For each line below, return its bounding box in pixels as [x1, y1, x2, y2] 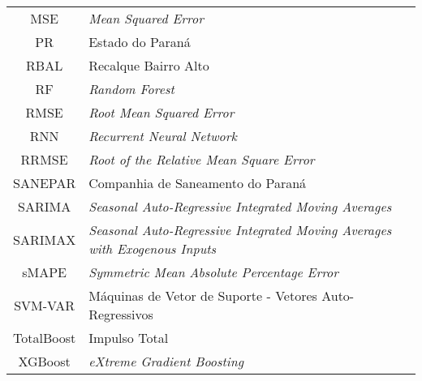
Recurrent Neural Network [88, 126, 237, 145]
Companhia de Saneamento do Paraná [88, 173, 307, 192]
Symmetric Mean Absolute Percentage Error [88, 263, 339, 281]
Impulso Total [88, 328, 169, 347]
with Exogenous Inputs [88, 239, 217, 258]
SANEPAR [13, 173, 76, 192]
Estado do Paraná [88, 32, 191, 51]
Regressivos [88, 305, 153, 323]
